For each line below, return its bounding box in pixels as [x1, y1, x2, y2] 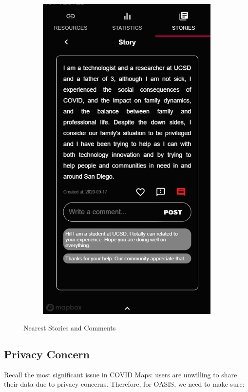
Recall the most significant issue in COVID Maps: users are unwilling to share [4, 369, 237, 379]
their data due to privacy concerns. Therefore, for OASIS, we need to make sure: [4, 379, 245, 389]
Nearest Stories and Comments [23, 322, 116, 332]
